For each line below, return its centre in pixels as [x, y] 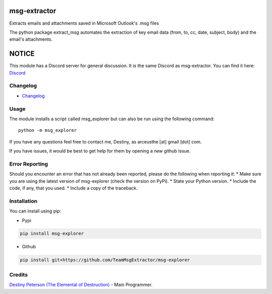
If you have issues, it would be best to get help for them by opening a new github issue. [100, 151]
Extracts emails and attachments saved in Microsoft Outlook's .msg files [84, 23]
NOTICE [22, 54]
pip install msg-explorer [52, 234]
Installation [23, 201]
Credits [18, 274]
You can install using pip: [35, 211]
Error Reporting [29, 164]
